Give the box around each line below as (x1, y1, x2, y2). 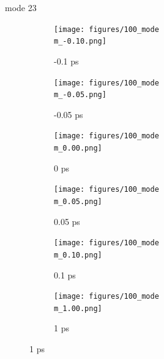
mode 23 (5, 1, 37, 14)
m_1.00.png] (54, 304, 102, 313)
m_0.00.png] (54, 144, 102, 153)
